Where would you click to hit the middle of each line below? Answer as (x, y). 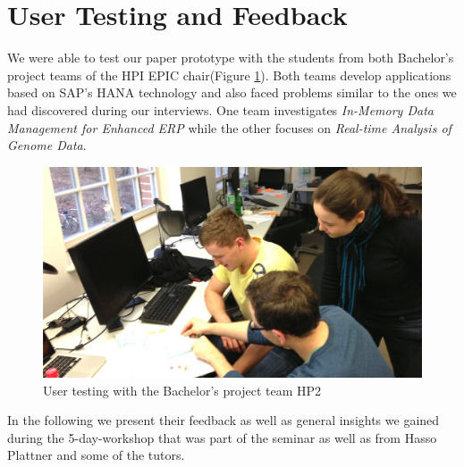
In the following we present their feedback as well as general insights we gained (224, 420)
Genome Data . (47, 145)
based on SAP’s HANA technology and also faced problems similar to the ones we (232, 92)
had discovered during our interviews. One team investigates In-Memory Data (220, 109)
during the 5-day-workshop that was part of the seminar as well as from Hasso (222, 437)
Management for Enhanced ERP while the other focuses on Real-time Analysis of (229, 127)
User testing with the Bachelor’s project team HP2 (182, 390)
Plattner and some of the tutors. (96, 455)
